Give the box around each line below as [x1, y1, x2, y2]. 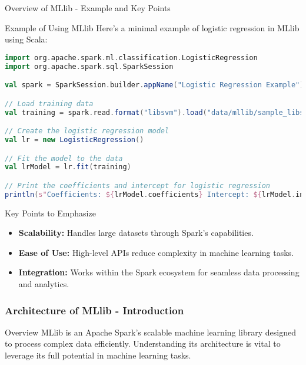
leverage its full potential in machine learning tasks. [5, 349, 191, 361]
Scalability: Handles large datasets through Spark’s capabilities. [18, 226, 254, 239]
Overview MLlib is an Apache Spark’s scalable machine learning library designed [5, 325, 297, 338]
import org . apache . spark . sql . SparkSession [5, 62, 174, 71]
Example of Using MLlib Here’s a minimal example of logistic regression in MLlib [5, 21, 300, 34]
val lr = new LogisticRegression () [5, 136, 144, 144]
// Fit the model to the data [5, 154, 123, 163]
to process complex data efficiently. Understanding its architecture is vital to [5, 337, 281, 350]
